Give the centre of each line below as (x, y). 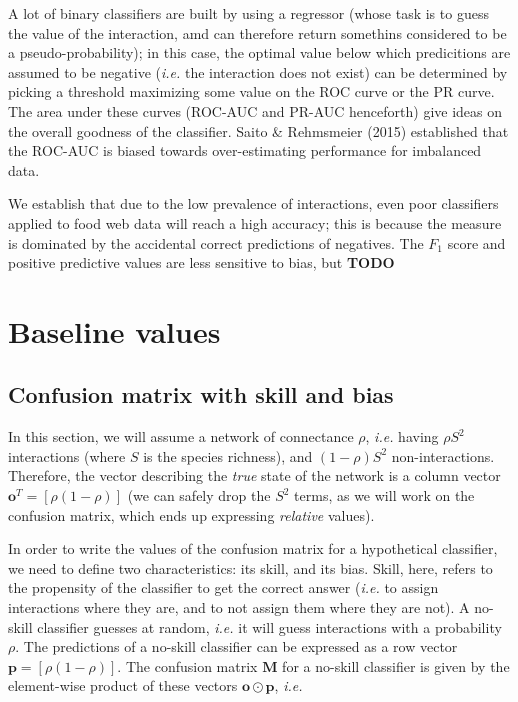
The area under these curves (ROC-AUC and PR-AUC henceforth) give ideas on (255, 110)
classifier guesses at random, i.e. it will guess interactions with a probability (269, 626)
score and (476, 242)
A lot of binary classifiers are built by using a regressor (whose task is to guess (248, 13)
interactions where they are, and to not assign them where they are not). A (239, 607)
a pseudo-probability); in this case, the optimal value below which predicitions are (259, 52)
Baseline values (114, 330)
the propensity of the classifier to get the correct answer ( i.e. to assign (223, 587)
